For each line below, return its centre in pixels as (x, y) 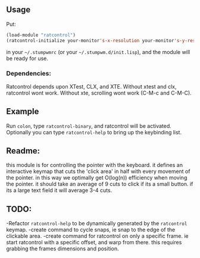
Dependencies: (29, 74)
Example (23, 111)
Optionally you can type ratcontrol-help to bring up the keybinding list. (94, 132)
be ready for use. (27, 58)
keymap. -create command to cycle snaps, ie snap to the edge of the (91, 230)
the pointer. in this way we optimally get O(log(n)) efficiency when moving (97, 178)
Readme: (23, 151)
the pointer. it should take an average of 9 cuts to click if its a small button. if (100, 184)
